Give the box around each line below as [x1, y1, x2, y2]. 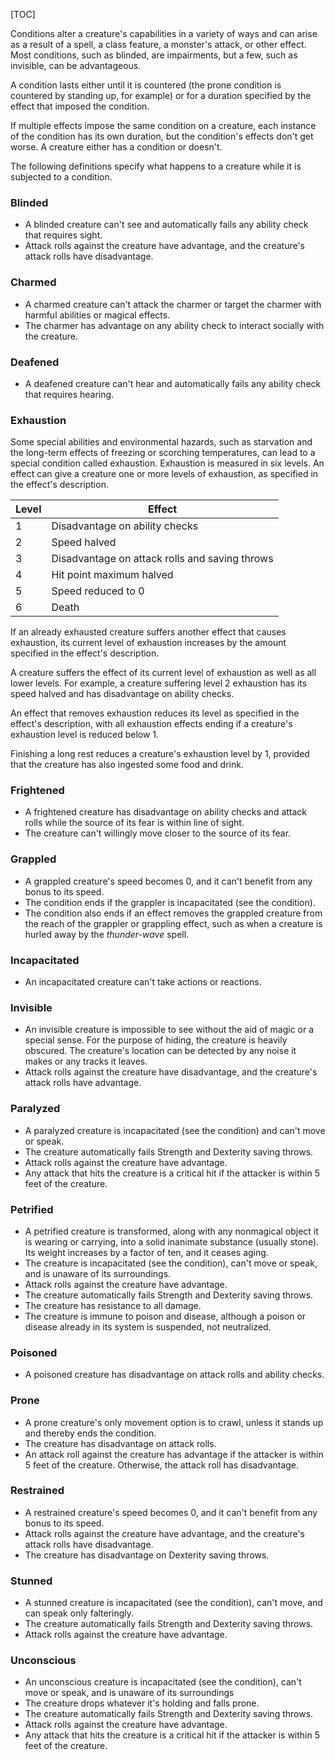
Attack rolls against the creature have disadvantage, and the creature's [24, 1066, 318, 1078]
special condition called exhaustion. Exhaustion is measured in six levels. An [10, 457, 325, 469]
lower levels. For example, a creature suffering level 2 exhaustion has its [10, 677, 308, 689]
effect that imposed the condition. [10, 100, 150, 112]
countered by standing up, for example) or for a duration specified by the [10, 90, 312, 101]
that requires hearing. [24, 388, 115, 400]
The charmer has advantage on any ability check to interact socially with [24, 319, 325, 331]
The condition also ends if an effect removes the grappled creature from [24, 907, 323, 919]
